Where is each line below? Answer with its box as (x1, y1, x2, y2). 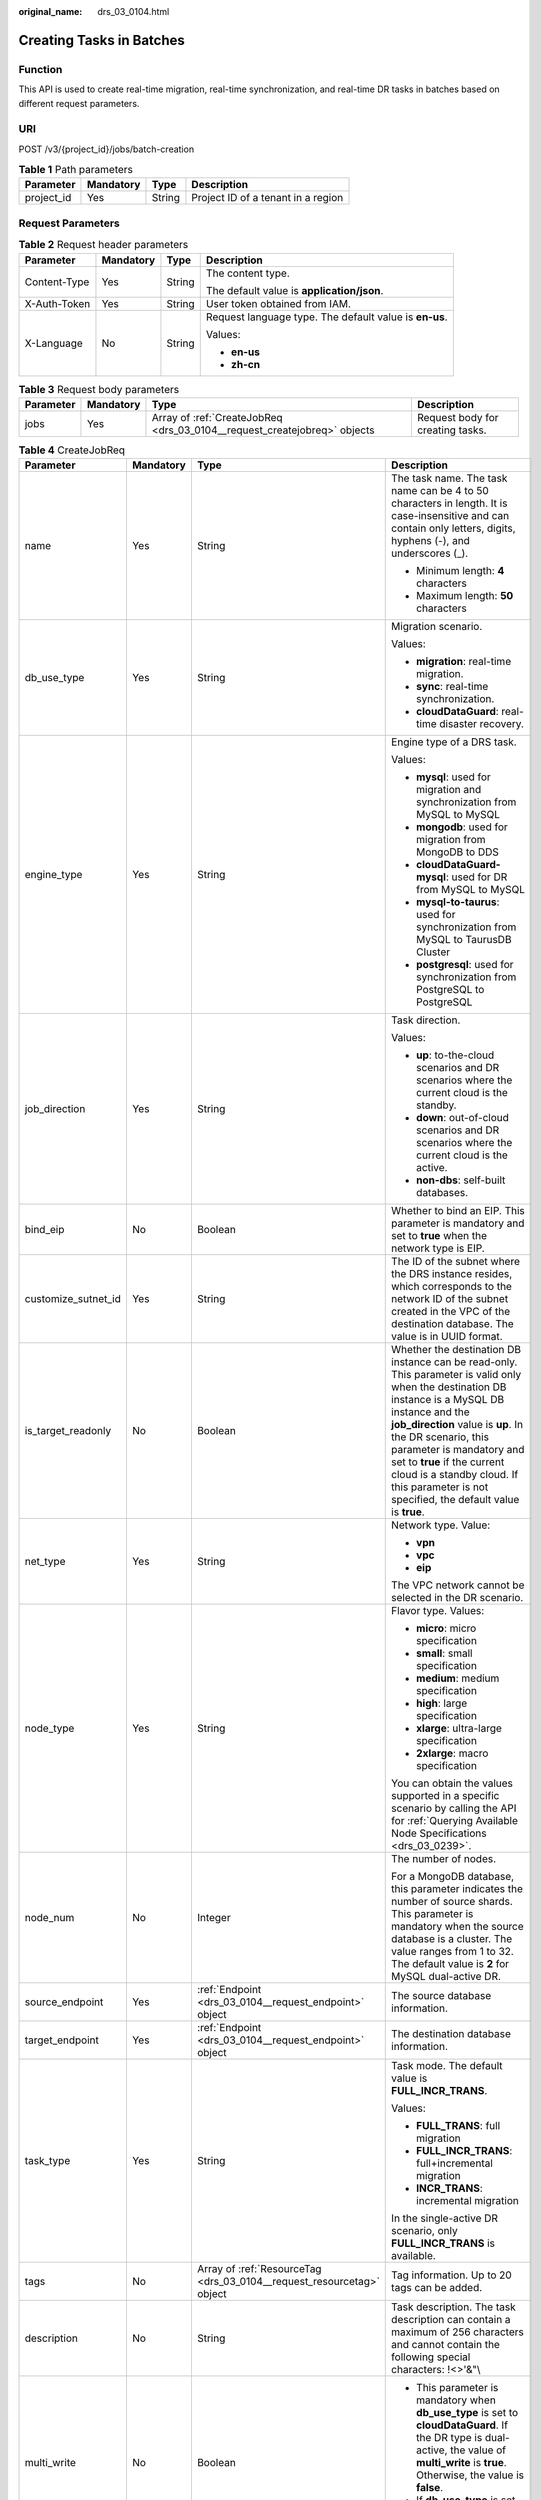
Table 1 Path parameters (18, 163, 134, 177)
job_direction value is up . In (391, 1418, 524, 1432)
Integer (196, 1911, 231, 1925)
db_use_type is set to (416, 2406, 519, 2420)
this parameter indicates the (391, 1882, 524, 1896)
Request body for (416, 410, 499, 424)
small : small (416, 1646, 473, 1660)
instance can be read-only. (391, 1355, 518, 1369)
